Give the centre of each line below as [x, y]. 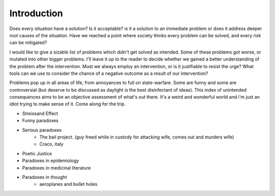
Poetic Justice [37, 153]
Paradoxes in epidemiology [51, 161]
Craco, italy [51, 144]
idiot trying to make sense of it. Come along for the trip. [67, 104]
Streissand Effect [40, 113]
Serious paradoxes [42, 130]
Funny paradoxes [40, 121]
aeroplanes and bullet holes [68, 184]
